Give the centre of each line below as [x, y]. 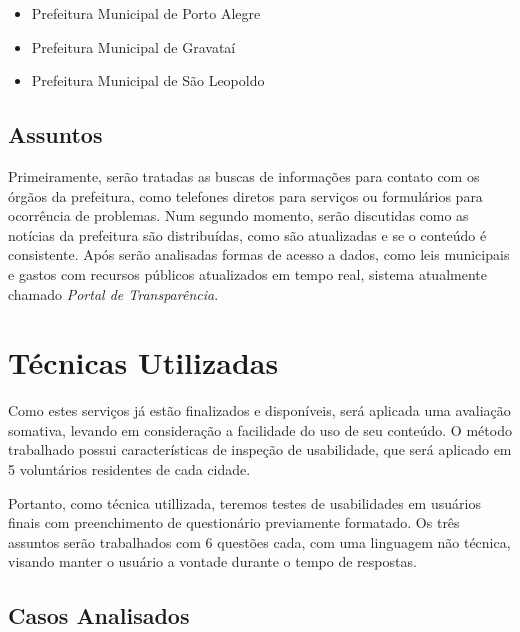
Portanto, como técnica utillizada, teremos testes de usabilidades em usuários [244, 502]
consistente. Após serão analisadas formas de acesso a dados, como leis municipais [259, 254]
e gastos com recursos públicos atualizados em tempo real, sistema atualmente [247, 273]
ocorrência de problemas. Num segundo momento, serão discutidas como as [238, 215]
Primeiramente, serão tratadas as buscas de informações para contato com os [244, 175]
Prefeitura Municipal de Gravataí [133, 46]
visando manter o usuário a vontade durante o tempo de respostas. [212, 561]
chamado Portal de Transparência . [113, 293]
